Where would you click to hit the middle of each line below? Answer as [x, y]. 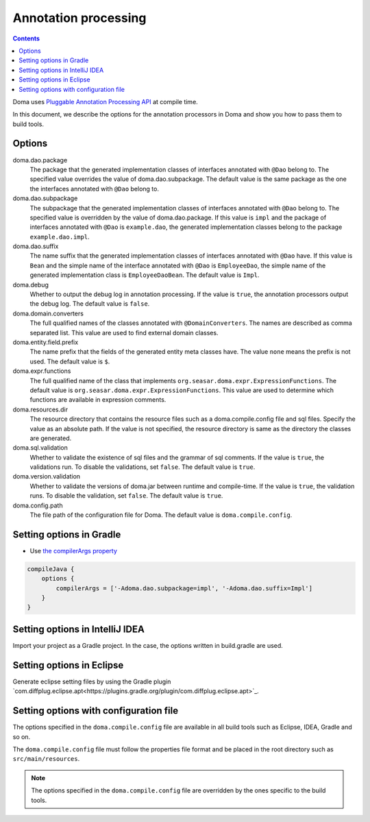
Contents [26, 38]
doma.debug [31, 285]
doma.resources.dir [40, 409]
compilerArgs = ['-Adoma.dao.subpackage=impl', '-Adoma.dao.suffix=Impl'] [184, 588]
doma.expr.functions [42, 371]
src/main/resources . [46, 759]
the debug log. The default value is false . [90, 304]
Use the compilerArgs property [74, 551]
